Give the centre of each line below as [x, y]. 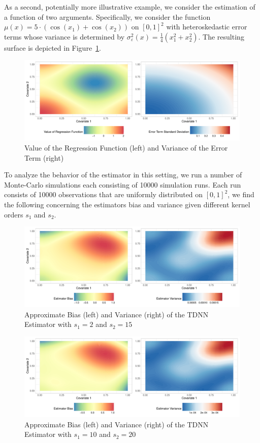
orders [14, 214]
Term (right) [44, 157]
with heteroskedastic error [207, 27]
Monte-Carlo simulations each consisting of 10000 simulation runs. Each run [123, 184]
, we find [241, 194]
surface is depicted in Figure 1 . [53, 47]
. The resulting [221, 36]
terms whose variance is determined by [64, 36]
